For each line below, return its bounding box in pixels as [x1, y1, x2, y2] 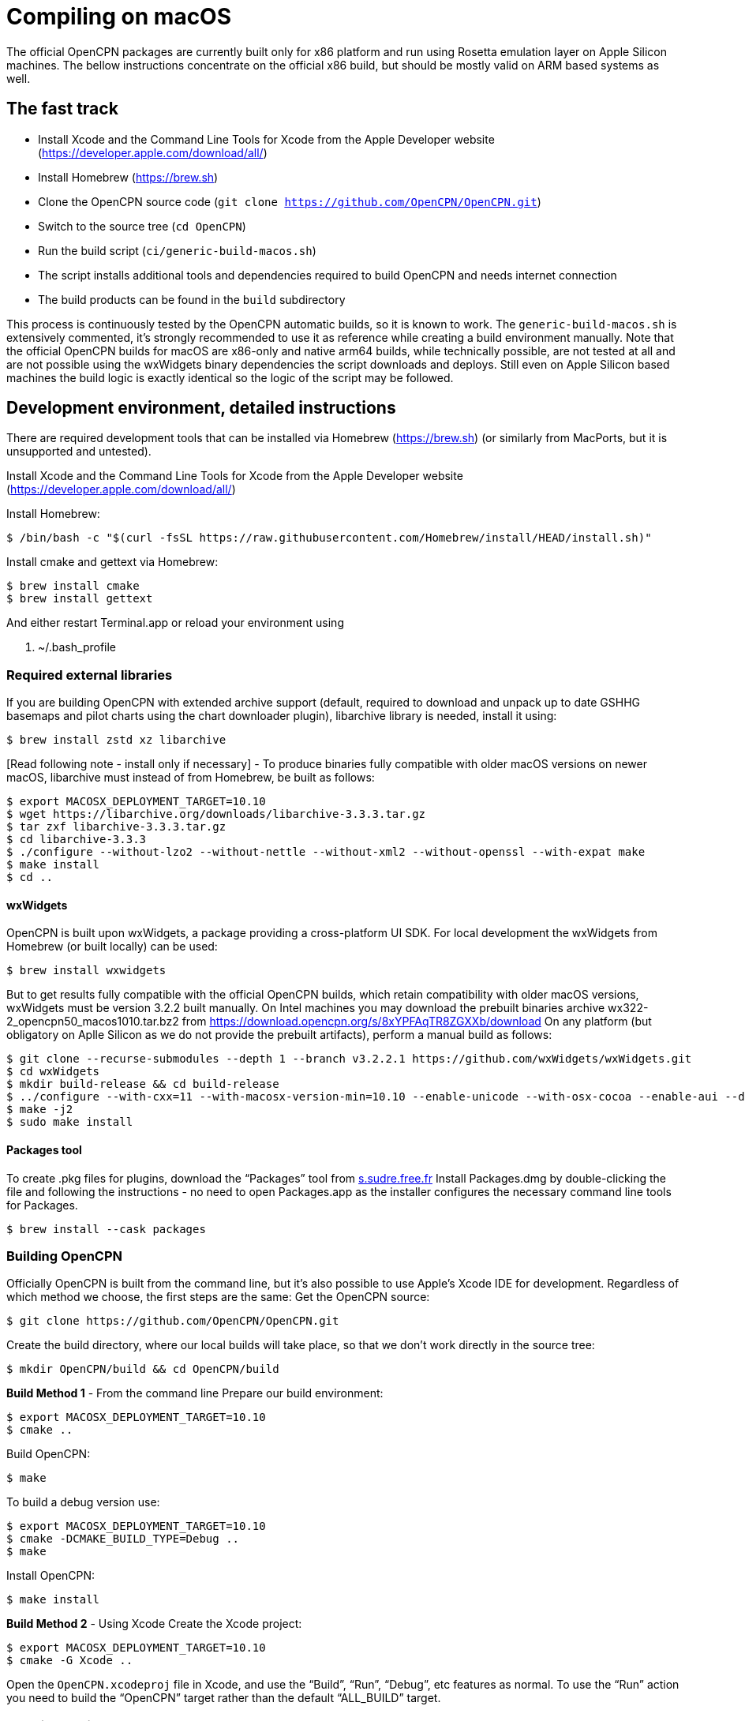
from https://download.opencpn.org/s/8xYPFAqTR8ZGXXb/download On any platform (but [182, 1014, 652, 1029]
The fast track [6, 99, 118, 119]
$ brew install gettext [6, 592, 153, 606]
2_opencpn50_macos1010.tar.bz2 [6, 1014, 179, 1029]
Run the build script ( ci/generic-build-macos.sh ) [38, 243, 316, 257]
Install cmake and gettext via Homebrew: [6, 555, 219, 569]
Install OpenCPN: [6, 1569, 95, 1583]
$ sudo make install [6, 1115, 133, 1129]
